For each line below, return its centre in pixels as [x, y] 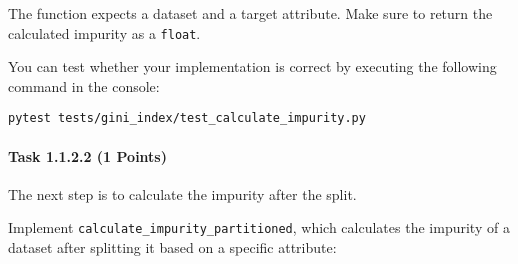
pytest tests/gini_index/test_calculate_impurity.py [187, 118]
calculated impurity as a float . [104, 32]
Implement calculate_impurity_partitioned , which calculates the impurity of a [259, 227]
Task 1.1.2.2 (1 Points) [87, 155]
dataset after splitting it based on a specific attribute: [172, 247]
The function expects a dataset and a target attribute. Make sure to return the [250, 13]
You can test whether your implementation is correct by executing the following [252, 66]
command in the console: [84, 85]
